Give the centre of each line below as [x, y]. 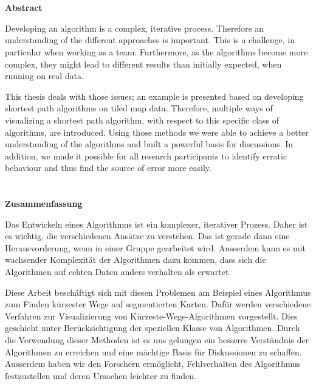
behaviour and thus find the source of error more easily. [108, 168]
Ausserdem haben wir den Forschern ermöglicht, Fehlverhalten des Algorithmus [153, 364]
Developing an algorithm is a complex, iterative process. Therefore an [135, 28]
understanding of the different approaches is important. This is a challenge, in [150, 40]
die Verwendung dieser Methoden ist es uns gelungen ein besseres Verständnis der [157, 340]
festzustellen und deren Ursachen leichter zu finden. [101, 375]
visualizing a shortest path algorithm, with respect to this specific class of [142, 120]
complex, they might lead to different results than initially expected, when [143, 64]
